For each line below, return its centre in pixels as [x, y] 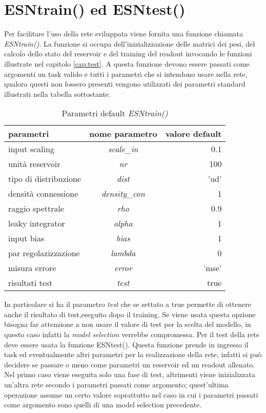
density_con [123, 194]
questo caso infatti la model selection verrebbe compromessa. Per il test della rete [132, 334]
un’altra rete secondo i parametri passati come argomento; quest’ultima [116, 385]
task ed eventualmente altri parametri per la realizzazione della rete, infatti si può [133, 354]
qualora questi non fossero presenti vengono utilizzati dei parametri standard [125, 84]
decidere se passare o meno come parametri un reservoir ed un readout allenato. [130, 364]
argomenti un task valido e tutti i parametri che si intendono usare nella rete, [126, 74]
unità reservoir [34, 164]
